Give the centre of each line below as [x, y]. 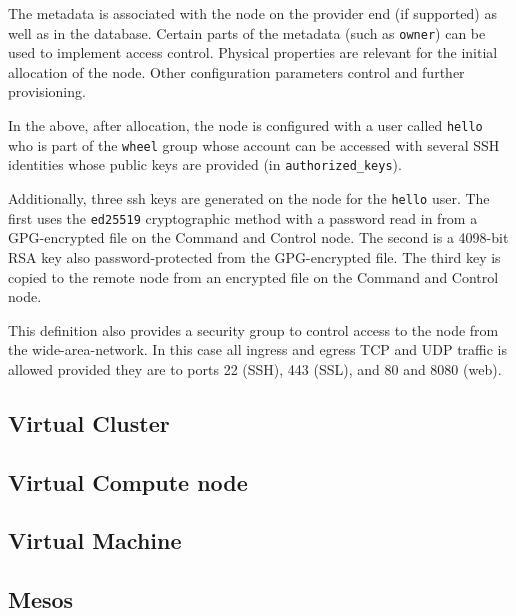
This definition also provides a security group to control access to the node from [253, 329]
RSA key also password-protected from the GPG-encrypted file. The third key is [254, 256]
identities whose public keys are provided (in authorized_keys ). [205, 164]
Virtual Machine [95, 540]
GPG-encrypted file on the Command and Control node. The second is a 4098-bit [258, 237]
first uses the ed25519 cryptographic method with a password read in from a [243, 217]
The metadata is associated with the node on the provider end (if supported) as [252, 13]
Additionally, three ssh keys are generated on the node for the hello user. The [249, 198]
